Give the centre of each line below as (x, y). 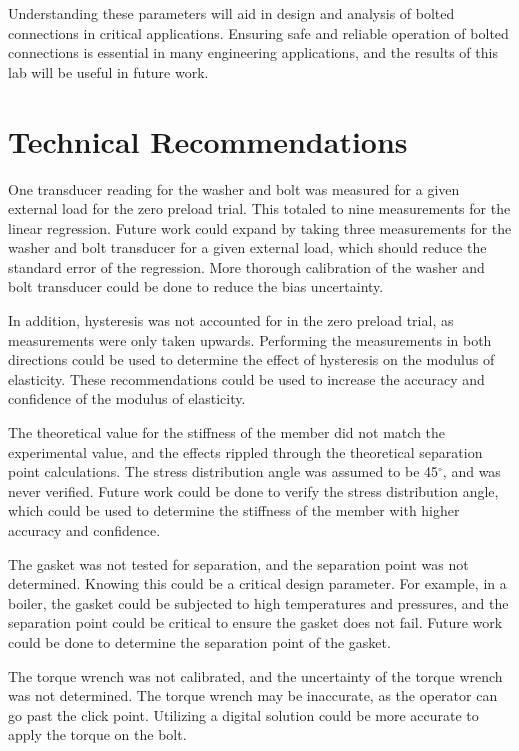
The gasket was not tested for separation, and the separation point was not (238, 563)
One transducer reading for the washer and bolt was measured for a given (234, 188)
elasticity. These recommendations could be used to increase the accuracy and (246, 378)
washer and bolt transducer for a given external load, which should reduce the (247, 247)
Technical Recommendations (208, 140)
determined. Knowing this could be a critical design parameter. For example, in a (257, 583)
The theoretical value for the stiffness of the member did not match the (227, 432)
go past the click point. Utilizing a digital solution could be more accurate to (243, 714)
